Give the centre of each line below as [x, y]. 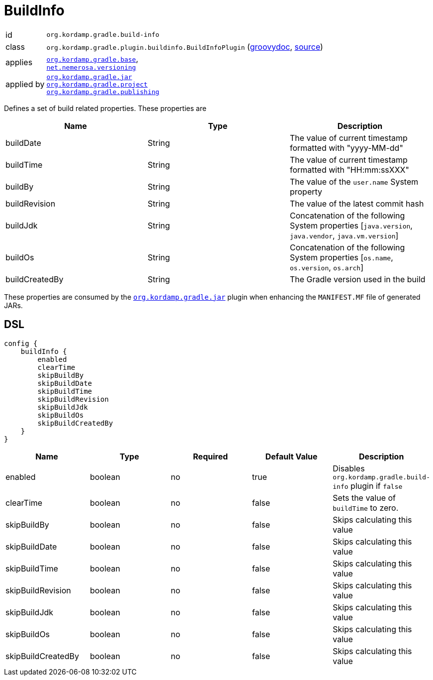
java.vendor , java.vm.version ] [344, 235]
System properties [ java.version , [351, 225]
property [306, 191]
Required [211, 456]
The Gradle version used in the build [357, 279]
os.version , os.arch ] [326, 267]
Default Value [291, 456]
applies [19, 62]
